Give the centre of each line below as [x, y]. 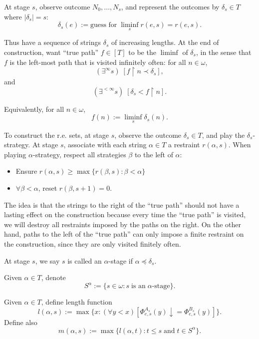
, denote [53, 277]
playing [15, 154]
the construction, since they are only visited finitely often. [93, 243]
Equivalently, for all [34, 109]
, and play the [223, 135]
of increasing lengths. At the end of [165, 42]
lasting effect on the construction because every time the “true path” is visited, [125, 214]
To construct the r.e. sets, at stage [56, 135]
